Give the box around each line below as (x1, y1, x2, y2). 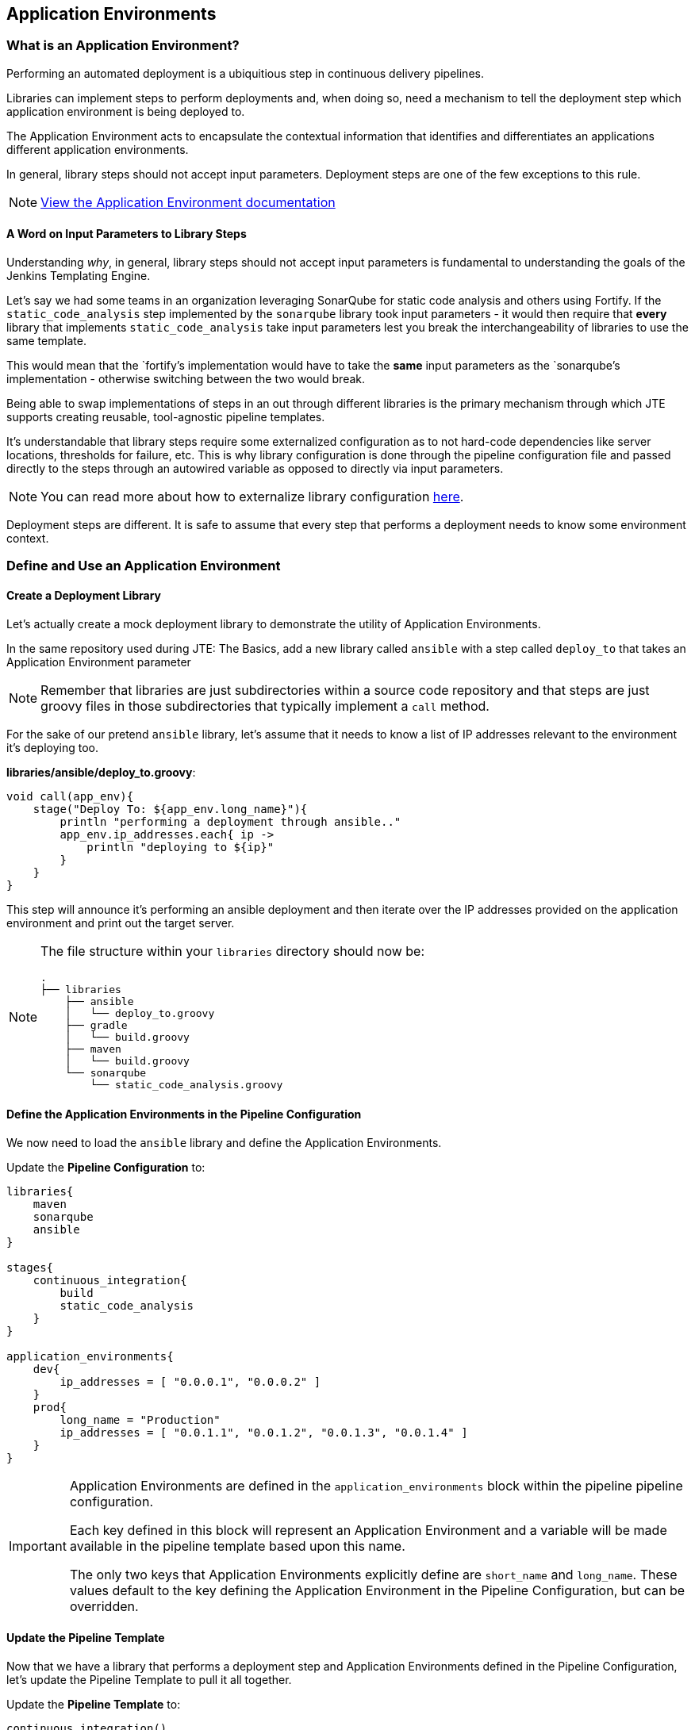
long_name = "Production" (60, 1413, 221, 1426)
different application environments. (6, 142, 189, 156)
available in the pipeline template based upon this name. (69, 1537, 405, 1554)
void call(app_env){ (6, 789, 134, 803)
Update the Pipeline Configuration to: (6, 1160, 205, 1174)
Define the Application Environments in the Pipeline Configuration (6, 1107, 362, 1122)
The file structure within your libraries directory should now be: (40, 942, 425, 959)
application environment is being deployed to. (6, 104, 245, 118)
